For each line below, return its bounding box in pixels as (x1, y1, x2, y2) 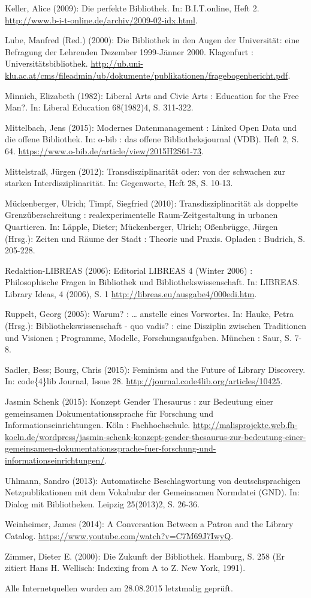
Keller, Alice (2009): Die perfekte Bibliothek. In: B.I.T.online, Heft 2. (5, 2, 259, 14)
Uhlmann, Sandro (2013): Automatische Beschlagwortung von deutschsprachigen (5, 474, 301, 486)
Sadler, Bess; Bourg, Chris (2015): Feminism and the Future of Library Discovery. (5, 363, 306, 375)
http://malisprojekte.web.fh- (192, 418, 298, 431)
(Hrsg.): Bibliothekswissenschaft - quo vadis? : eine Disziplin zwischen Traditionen (5, 319, 307, 332)
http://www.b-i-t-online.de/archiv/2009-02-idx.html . (5, 13, 198, 26)
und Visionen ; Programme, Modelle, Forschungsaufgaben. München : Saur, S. (5, 331, 292, 343)
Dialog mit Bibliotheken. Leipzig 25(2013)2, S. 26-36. (5, 497, 200, 510)
